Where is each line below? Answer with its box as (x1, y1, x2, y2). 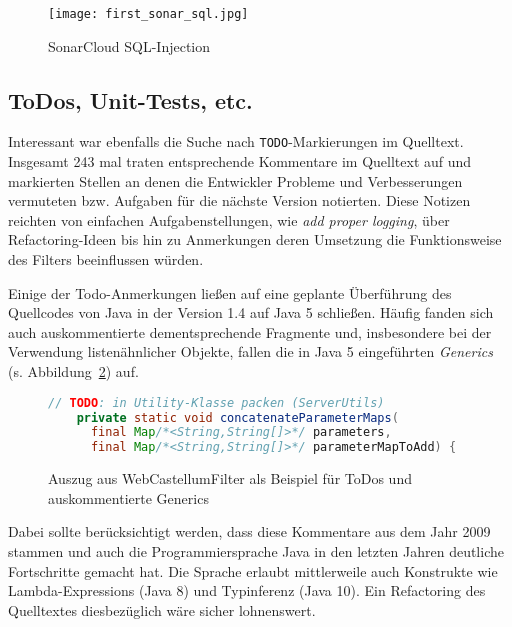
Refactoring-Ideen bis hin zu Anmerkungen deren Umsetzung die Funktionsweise (8, 229, 502, 250)
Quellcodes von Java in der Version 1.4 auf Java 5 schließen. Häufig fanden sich (8, 302, 494, 323)
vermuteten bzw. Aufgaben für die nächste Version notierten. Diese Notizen (8, 190, 471, 211)
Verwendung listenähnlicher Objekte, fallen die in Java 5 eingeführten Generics (8, 341, 493, 362)
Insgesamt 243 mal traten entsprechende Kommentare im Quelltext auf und (8, 151, 472, 172)
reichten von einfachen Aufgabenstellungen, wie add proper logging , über (8, 209, 450, 230)
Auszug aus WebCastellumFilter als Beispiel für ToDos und (48, 468, 412, 489)
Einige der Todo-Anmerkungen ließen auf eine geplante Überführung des (8, 282, 452, 303)
